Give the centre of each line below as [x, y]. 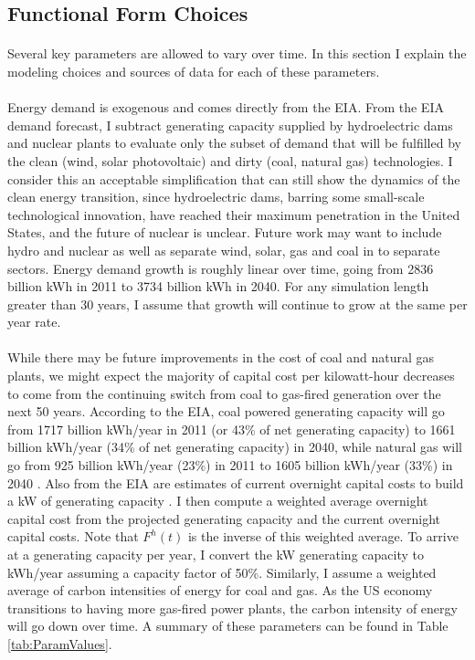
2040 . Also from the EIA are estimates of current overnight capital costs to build [236, 482]
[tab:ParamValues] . [60, 643]
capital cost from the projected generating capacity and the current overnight [224, 518]
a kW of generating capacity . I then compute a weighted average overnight [218, 501]
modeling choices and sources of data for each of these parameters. [194, 71]
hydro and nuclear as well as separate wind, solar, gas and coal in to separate [224, 250]
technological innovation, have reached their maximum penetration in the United [234, 214]
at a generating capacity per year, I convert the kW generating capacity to [216, 554]
